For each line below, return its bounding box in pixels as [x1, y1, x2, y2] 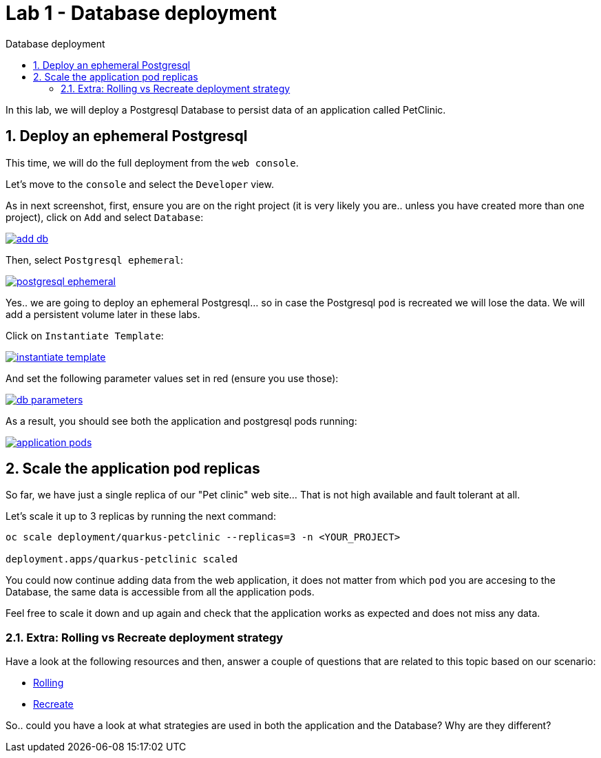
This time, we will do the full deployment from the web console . [6, 156, 299, 169]
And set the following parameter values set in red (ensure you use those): [6, 372, 339, 384]
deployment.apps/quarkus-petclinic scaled [6, 554, 238, 565]
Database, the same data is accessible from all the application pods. [6, 586, 315, 598]
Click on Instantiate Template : [6, 329, 164, 341]
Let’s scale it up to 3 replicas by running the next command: [6, 510, 276, 523]
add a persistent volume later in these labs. [6, 308, 200, 320]
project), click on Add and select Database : [6, 211, 204, 223]
